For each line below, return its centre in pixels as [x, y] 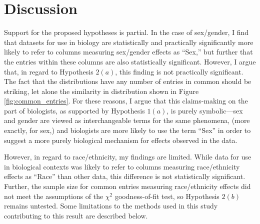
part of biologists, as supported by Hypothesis [74, 110]
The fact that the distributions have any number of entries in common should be [128, 81]
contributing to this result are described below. [76, 215]
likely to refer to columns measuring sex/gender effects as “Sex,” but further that [128, 52]
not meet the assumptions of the [54, 196]
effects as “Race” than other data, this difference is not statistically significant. [125, 176]
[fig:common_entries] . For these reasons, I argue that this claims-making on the [126, 101]
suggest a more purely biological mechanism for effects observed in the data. [121, 140]
